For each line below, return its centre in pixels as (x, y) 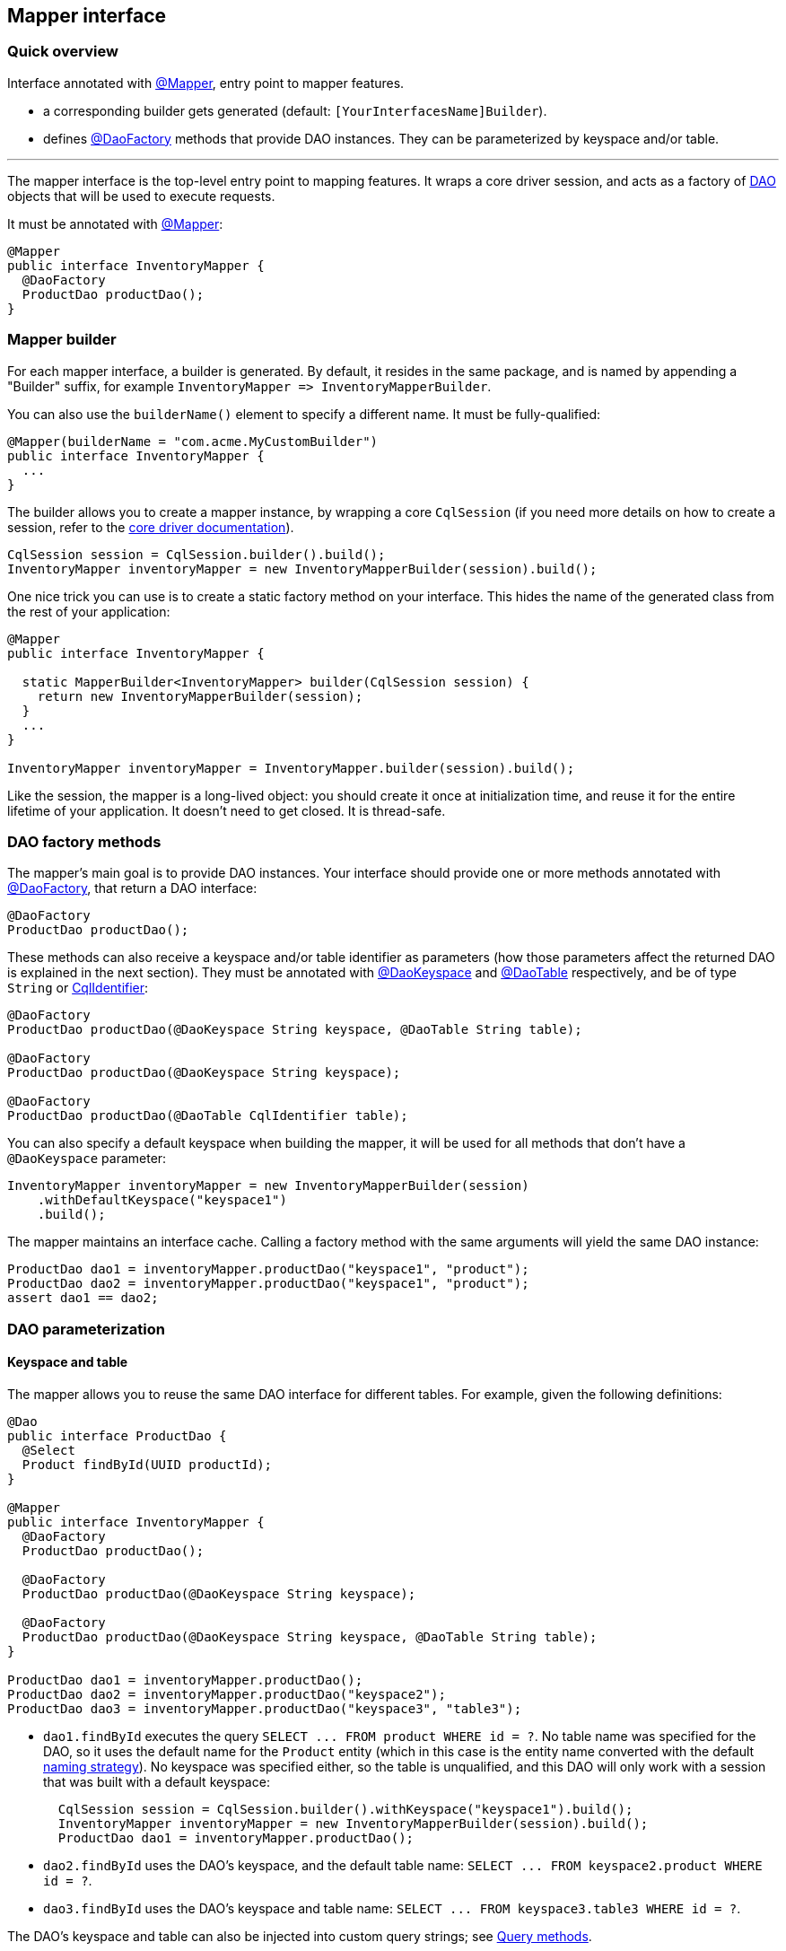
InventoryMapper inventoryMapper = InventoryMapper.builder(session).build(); (291, 768)
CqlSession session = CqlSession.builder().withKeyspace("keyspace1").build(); (345, 1809)
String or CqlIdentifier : (78, 988)
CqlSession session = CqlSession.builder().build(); (196, 554)
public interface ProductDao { (117, 1435)
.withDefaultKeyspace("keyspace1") (162, 1200)
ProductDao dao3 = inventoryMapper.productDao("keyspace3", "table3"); (265, 1708)
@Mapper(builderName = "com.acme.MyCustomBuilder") (193, 441)
